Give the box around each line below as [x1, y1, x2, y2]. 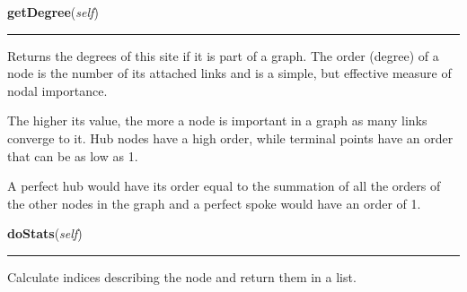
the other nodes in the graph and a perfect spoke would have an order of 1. [7, 193, 421, 212]
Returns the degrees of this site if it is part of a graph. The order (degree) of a [7, 46, 439, 64]
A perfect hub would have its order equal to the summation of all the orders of [7, 176, 441, 195]
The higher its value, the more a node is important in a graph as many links [7, 111, 427, 130]
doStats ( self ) [7, 224, 83, 243]
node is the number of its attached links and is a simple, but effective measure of [7, 64, 452, 82]
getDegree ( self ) [7, 3, 99, 21]
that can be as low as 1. [7, 146, 138, 165]
